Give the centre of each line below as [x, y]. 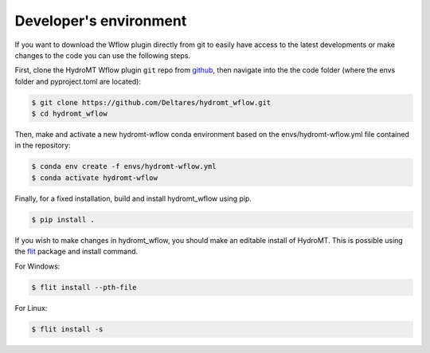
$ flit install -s [67, 329]
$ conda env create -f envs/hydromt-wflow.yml [124, 167]
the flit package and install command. [76, 252]
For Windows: [37, 266]
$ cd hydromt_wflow [69, 114]
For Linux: [31, 308]
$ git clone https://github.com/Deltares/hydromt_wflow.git [151, 102]
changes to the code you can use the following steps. [103, 55]
